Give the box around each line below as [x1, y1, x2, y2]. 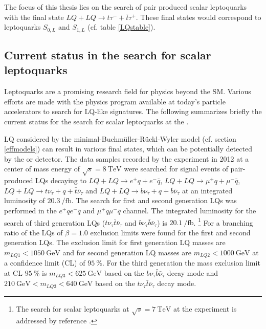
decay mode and [167, 268, 218, 278]
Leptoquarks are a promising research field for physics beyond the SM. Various [4, 86, 251, 97]
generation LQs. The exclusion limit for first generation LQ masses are [4, 237, 226, 248]
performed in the [4, 205, 57, 215]
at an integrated [182, 185, 233, 195]
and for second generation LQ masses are [62, 247, 191, 257]
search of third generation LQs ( [4, 217, 105, 228]
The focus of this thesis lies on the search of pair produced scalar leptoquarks [4, 2, 247, 12]
